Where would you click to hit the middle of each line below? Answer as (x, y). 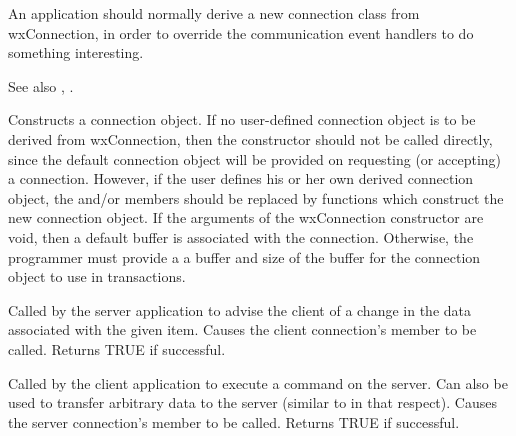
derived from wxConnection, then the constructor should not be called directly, (250, 138)
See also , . (41, 85)
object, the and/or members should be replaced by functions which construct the (256, 197)
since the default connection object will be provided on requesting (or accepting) (255, 158)
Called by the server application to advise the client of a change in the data (239, 309)
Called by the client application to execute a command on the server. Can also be (258, 382)
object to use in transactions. (97, 276)
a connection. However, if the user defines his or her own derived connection (241, 178)
